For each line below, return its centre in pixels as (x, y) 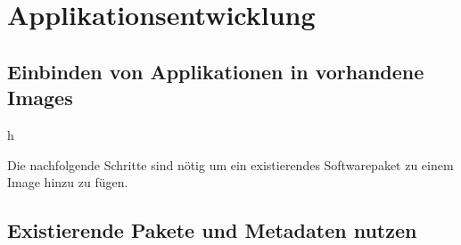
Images (40, 98)
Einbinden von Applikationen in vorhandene (216, 71)
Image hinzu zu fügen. (68, 182)
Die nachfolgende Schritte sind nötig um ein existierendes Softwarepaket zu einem (230, 164)
